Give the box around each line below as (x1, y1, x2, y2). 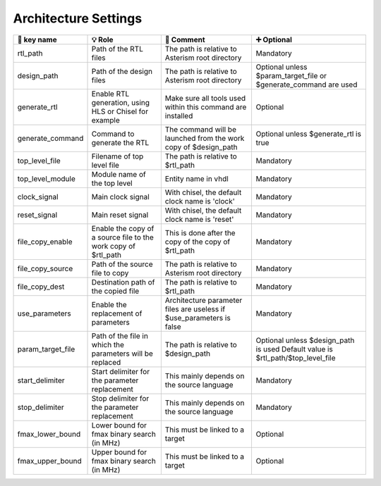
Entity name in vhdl (164, 173, 229, 183)
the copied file (91, 286, 140, 296)
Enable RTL (91, 89, 130, 99)
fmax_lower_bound (17, 429, 81, 439)
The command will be (164, 124, 236, 134)
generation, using (91, 97, 150, 107)
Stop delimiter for (91, 393, 150, 403)
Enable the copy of (91, 223, 155, 233)
